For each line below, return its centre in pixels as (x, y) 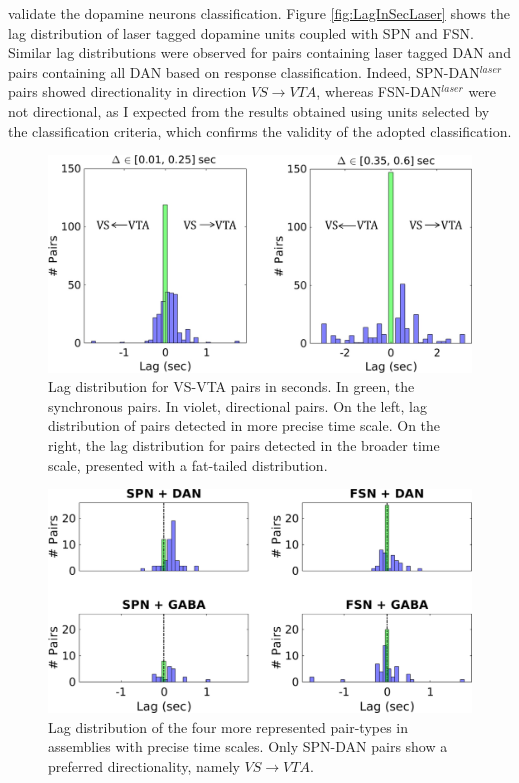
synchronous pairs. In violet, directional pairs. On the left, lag (237, 405)
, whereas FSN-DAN (379, 91)
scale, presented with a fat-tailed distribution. (188, 464)
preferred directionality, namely (144, 765)
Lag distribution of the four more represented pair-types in (228, 726)
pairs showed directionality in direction (127, 91)
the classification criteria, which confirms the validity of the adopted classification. (260, 130)
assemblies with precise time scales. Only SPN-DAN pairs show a (248, 746)
